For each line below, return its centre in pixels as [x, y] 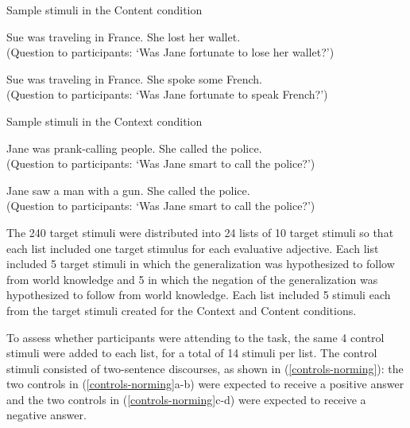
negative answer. [46, 415]
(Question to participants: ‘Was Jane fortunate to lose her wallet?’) [170, 52]
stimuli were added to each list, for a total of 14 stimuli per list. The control [192, 353]
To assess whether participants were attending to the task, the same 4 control [195, 337]
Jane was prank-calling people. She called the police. [134, 148]
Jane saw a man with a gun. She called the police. [128, 190]
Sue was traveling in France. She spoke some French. [134, 78]
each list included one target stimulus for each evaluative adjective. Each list [193, 248]
